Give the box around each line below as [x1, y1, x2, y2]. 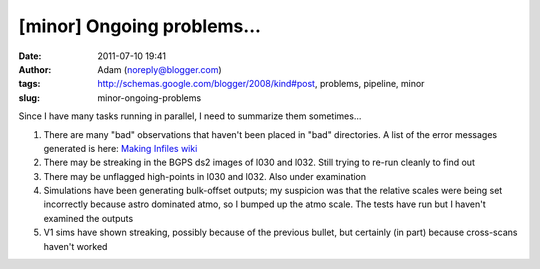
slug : [18, 91, 40, 104]
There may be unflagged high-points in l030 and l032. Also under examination [43, 170, 367, 182]
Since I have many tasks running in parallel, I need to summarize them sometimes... [18, 110, 362, 122]
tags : [18, 78, 41, 90]
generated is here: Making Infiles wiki [43, 142, 198, 154]
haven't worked [43, 240, 108, 252]
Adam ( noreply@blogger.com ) [97, 63, 222, 75]
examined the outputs [43, 212, 134, 224]
